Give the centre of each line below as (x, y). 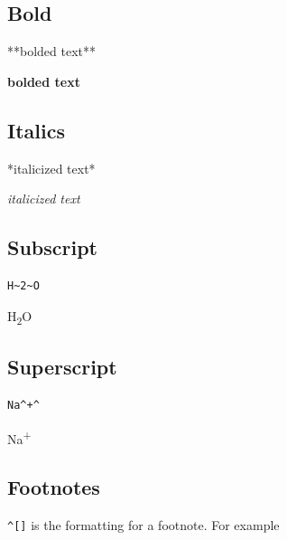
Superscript (62, 367)
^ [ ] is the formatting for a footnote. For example (143, 524)
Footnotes (54, 487)
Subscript (52, 247)
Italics (36, 130)
